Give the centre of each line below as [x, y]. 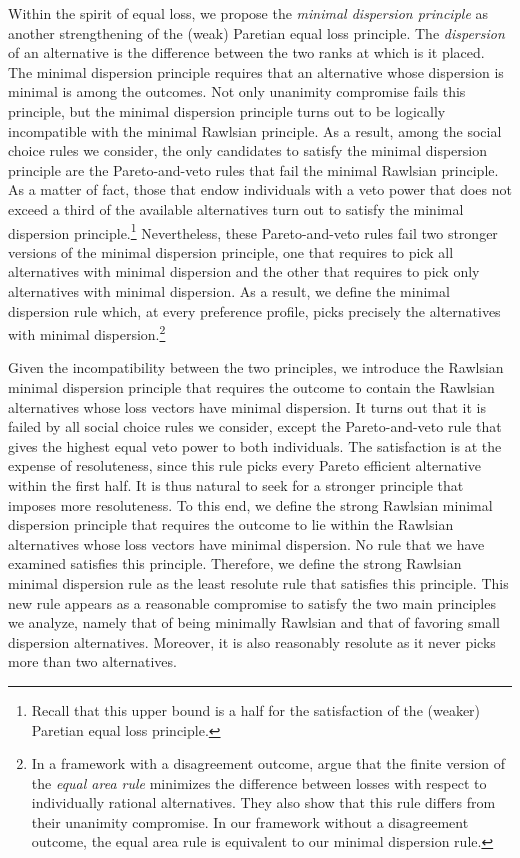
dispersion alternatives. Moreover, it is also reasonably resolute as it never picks [252, 641]
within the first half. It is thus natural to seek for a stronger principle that [236, 484]
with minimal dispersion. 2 [87, 332]
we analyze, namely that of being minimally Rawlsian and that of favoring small [254, 622]
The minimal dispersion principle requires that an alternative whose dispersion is [256, 71]
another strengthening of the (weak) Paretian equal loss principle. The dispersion [256, 32]
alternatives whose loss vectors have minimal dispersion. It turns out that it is [247, 406]
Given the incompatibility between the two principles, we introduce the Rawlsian [256, 367]
